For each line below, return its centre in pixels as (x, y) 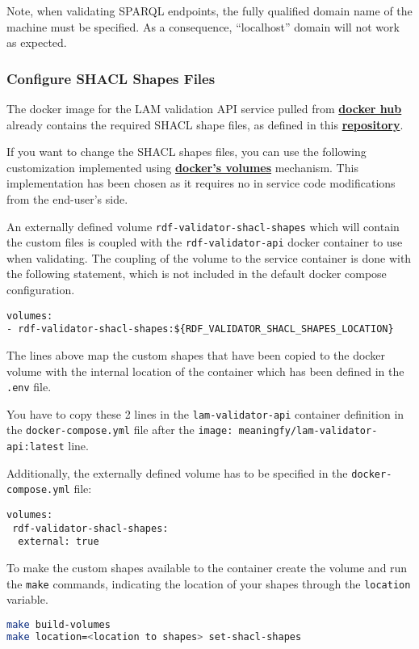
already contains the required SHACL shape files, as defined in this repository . (205, 124)
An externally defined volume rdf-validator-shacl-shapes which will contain (203, 226)
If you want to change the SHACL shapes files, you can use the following (186, 152)
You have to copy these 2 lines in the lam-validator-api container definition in (205, 413)
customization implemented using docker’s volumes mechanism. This (182, 167)
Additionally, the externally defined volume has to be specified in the (177, 472)
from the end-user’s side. (67, 198)
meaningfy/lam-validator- (308, 431)
